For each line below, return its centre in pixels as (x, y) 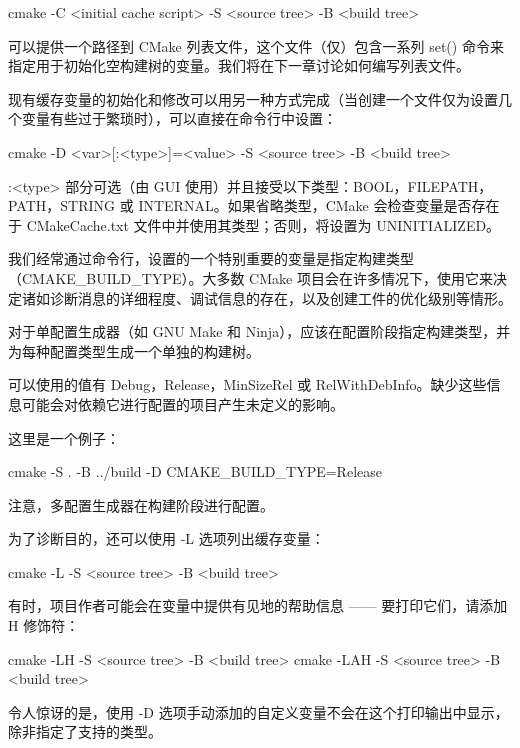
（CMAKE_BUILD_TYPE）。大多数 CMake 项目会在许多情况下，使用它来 (250, 277)
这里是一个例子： (64, 437)
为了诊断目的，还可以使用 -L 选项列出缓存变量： (166, 538)
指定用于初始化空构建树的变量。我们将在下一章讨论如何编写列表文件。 (239, 65)
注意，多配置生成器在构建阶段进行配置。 (141, 504)
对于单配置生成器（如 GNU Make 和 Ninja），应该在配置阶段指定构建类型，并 (259, 331)
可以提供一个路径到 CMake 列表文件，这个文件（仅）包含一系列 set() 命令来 (256, 45)
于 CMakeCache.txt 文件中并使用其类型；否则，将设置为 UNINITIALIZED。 (254, 224)
